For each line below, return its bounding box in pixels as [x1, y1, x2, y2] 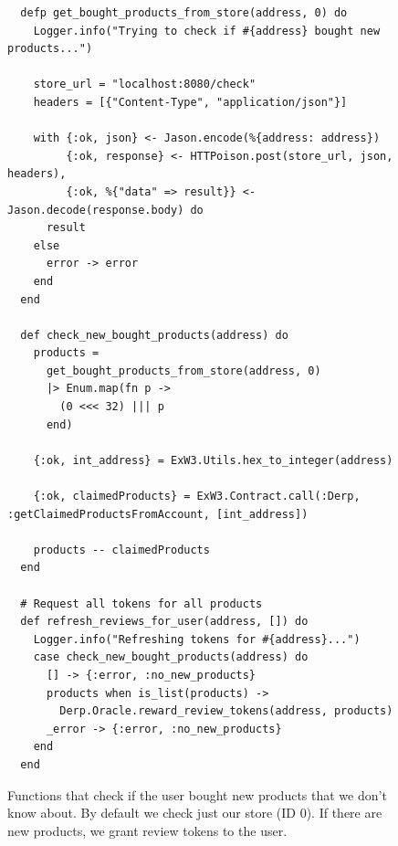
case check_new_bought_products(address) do [33, 650, 309, 664]
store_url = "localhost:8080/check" [33, 78, 257, 91]
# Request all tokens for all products [20, 597, 263, 610]
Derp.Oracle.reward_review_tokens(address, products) [59, 704, 393, 718]
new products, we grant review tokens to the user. [7, 820, 288, 840]
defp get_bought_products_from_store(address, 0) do [20, 6, 348, 19]
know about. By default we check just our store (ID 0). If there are [7, 803, 382, 822]
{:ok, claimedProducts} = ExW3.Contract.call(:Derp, [33, 490, 361, 503]
